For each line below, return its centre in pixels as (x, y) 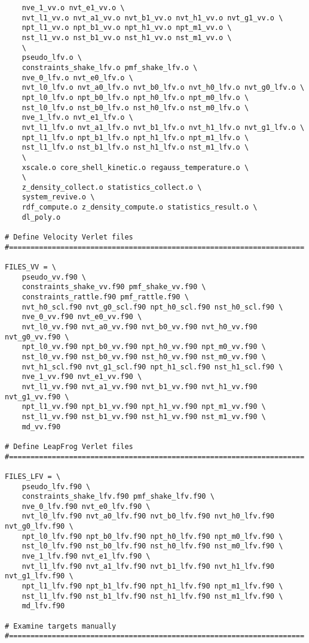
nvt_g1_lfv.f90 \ (39, 576)
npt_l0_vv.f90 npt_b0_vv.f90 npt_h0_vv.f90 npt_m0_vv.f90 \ (144, 347)
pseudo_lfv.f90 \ (56, 486)
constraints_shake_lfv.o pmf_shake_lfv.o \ (110, 67)
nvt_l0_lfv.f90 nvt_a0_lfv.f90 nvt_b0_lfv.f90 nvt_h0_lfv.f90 (148, 516)
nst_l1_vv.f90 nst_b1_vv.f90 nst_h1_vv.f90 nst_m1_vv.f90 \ (144, 416)
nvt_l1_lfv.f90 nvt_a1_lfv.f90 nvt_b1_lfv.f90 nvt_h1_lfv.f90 (148, 566)
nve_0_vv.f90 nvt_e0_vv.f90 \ (82, 317)
